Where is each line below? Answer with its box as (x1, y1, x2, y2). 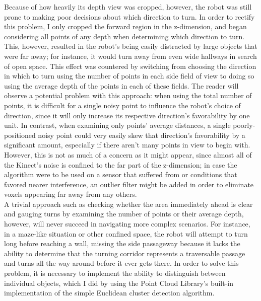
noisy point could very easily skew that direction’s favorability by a (38, 129, 245, 140)
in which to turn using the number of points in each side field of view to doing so (4, 70, 254, 81)
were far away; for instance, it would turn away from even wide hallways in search (4, 50, 257, 61)
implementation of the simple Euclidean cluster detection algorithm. (4, 287, 215, 298)
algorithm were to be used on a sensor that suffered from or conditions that (4, 169, 237, 180)
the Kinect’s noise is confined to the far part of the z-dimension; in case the (4, 159, 237, 170)
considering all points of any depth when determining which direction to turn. (4, 31, 245, 41)
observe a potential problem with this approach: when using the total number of (4, 90, 252, 101)
